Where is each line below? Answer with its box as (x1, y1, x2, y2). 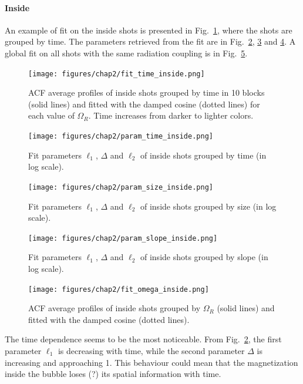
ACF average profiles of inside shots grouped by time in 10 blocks (28, 86, 265, 99)
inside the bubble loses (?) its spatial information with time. (5, 368, 221, 380)
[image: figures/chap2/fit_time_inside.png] (28, 69, 205, 78)
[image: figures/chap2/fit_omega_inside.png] (28, 285, 209, 294)
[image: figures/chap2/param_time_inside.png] (28, 132, 213, 141)
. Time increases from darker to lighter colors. (88, 109, 254, 122)
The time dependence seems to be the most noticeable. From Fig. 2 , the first (5, 333, 282, 345)
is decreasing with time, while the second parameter (58, 344, 245, 356)
